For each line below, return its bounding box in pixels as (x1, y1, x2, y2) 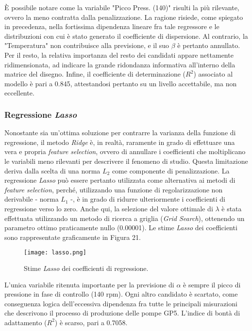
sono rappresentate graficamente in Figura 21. (4, 232, 141, 242)
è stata (221, 203, 242, 213)
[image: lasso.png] (24, 249, 86, 256)
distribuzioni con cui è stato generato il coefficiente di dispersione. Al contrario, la (4, 31, 248, 41)
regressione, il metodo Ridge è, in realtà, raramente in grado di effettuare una (4, 137, 235, 147)
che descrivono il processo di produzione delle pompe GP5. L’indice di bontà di (4, 308, 240, 318)
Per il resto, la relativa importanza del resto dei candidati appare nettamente (4, 49, 234, 60)
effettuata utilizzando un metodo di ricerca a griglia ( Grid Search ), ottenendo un (4, 213, 245, 223)
